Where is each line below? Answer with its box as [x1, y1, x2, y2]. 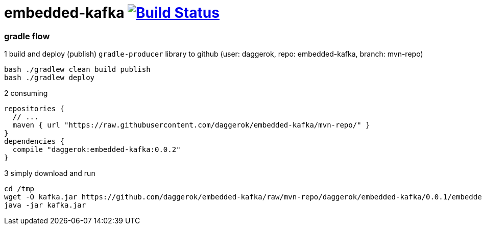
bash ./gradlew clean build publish [4, 65, 151, 74]
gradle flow [4, 31, 50, 41]
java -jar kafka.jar [4, 201, 86, 210]
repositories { [4, 105, 65, 113]
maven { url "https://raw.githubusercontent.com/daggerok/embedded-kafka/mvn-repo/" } [12, 121, 370, 130]
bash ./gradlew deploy [4, 73, 95, 82]
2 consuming [4, 89, 48, 98]
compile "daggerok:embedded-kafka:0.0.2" [12, 145, 181, 154]
